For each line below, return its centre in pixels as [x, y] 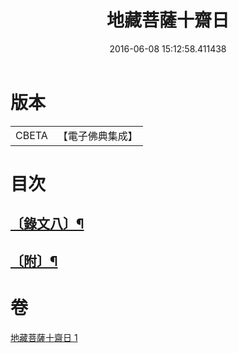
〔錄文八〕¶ [47, 224]
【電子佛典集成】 [97, 136]
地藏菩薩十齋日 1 [44, 337]
